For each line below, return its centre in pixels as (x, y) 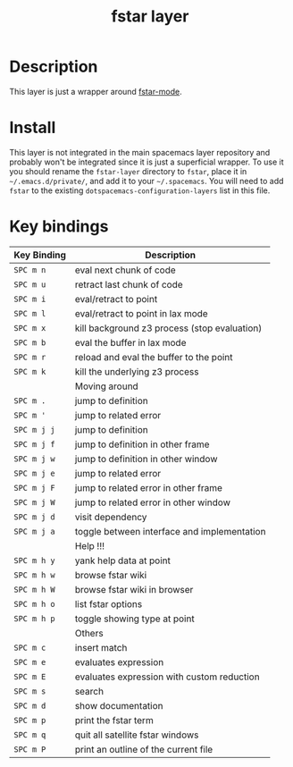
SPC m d (30, 705)
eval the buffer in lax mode (130, 342)
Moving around (106, 386)
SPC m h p (34, 618)
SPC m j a (34, 531)
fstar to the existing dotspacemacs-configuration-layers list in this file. (140, 190)
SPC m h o (34, 604)
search (89, 691)
